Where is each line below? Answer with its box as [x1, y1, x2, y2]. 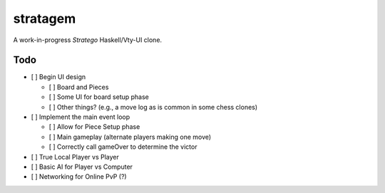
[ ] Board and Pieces [48, 83, 109, 91]
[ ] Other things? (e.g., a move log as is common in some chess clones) [48, 103, 258, 111]
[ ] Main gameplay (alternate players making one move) [48, 132, 212, 141]
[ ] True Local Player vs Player [31, 152, 119, 161]
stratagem [13, 11, 76, 26]
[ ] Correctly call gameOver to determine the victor [48, 142, 197, 151]
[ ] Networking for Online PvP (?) [31, 172, 128, 181]
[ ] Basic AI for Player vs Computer [31, 162, 133, 171]
